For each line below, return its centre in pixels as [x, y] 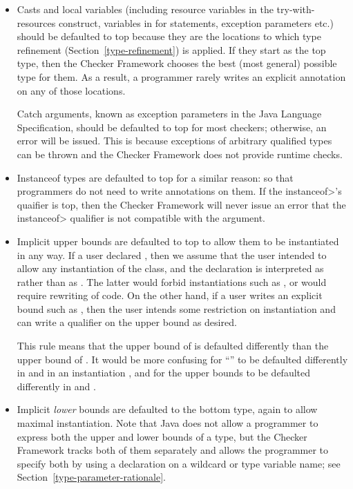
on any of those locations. [71, 90]
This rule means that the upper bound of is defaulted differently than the [173, 346]
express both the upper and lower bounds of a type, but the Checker [162, 436]
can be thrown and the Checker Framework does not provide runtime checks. [180, 154]
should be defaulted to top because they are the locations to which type [169, 36]
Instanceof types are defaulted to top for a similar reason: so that [155, 177]
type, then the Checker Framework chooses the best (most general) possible [177, 63]
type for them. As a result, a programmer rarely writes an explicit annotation [181, 76]
